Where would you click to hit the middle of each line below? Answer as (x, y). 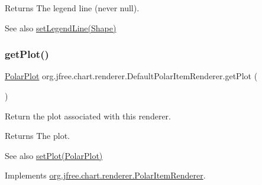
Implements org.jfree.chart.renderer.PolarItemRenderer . (105, 175)
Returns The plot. (37, 136)
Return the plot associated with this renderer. (88, 116)
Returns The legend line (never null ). (72, 8)
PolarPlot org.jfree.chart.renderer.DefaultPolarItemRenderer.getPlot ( (131, 76)
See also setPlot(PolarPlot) (54, 155)
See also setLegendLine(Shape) (61, 27)
